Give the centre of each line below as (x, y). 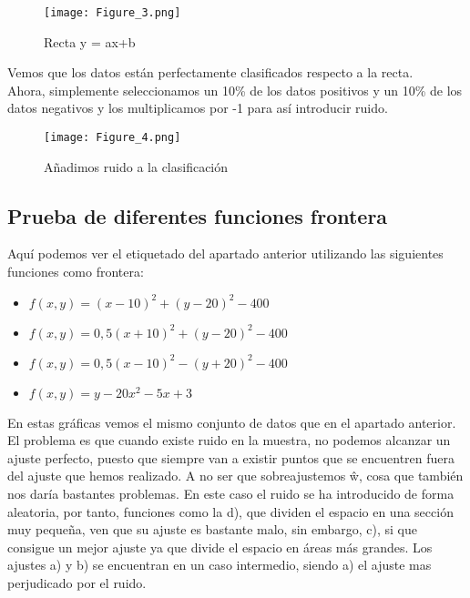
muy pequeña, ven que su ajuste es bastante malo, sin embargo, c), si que (213, 529)
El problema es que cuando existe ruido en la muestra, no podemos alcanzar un (229, 440)
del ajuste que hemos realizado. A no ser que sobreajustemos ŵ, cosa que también (235, 476)
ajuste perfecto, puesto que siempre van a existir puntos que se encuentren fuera (231, 457)
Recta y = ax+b (90, 41)
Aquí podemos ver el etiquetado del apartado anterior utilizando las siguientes (225, 253)
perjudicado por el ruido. (77, 583)
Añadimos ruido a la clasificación (136, 166)
